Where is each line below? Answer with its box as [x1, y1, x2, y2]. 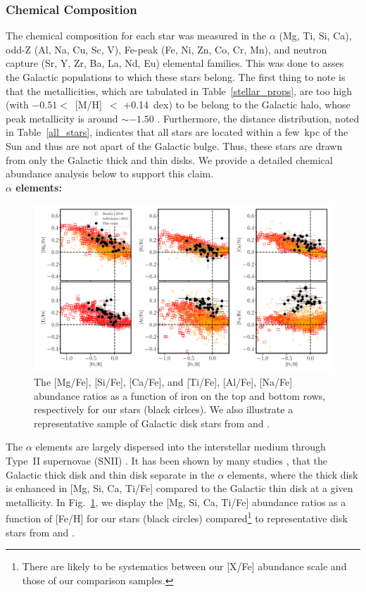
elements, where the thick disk [227, 467, 358, 481]
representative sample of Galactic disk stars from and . [34, 415, 270, 430]
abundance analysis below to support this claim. [6, 166, 214, 181]
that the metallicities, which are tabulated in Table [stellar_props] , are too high [6, 83, 352, 98]
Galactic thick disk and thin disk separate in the [6, 467, 215, 481]
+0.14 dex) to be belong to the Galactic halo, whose [123, 97, 351, 112]
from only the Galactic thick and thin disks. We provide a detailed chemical [6, 152, 333, 167]
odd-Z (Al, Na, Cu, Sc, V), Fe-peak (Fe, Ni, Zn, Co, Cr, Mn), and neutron [6, 42, 327, 56]
